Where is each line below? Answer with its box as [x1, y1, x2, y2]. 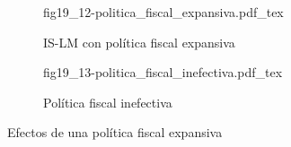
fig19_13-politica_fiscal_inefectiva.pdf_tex [43, 63, 283, 82]
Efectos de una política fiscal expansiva [7, 123, 223, 142]
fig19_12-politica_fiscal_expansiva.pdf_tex [43, 3, 284, 21]
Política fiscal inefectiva [43, 92, 172, 111]
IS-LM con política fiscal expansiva [43, 32, 235, 51]
